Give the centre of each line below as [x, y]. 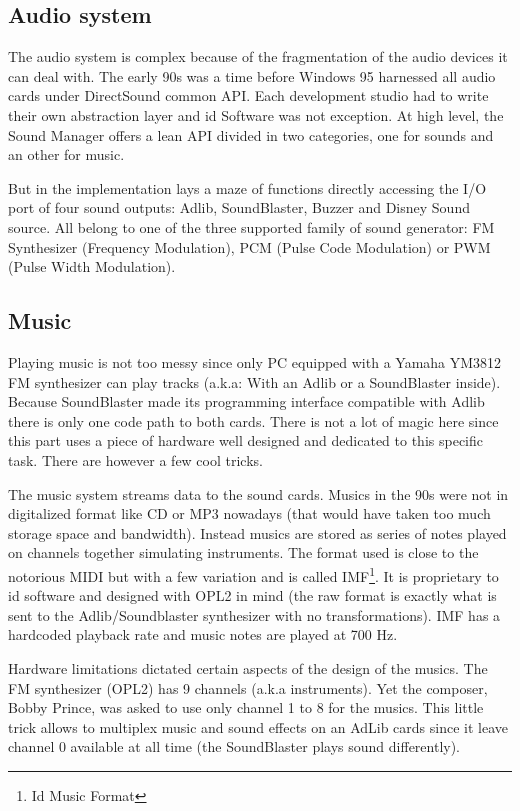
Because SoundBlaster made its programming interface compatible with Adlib [246, 401]
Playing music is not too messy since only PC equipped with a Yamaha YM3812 [255, 361]
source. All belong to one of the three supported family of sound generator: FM [251, 226]
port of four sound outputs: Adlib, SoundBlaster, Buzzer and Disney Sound [239, 207]
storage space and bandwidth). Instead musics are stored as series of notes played [257, 532]
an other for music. [66, 154]
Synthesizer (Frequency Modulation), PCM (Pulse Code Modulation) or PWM [249, 246]
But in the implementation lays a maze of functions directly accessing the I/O [247, 187]
